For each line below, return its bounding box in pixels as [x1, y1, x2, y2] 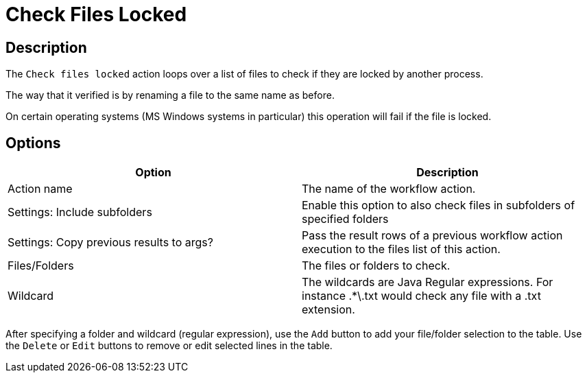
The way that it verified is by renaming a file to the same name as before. [5, 89, 335, 102]
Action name [8, 182, 73, 196]
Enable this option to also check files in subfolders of [302, 198, 575, 213]
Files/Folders [8, 259, 74, 273]
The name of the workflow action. [302, 182, 476, 196]
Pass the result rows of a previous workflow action [302, 228, 563, 243]
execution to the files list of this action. [302, 242, 501, 257]
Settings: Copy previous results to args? [8, 235, 213, 250]
